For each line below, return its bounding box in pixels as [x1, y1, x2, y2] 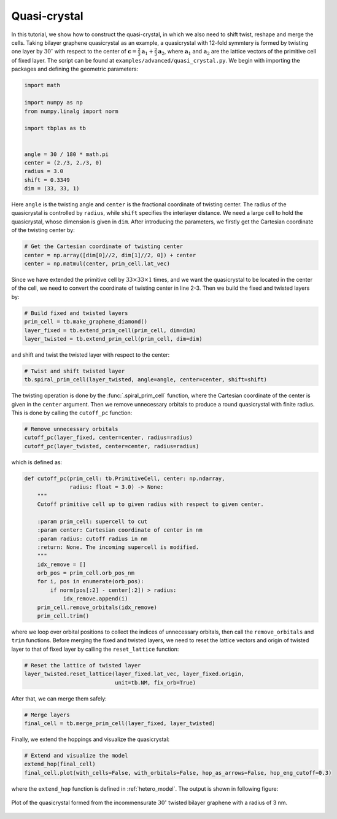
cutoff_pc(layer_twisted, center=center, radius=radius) [24, 443, 199, 449]
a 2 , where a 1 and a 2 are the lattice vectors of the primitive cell [158, 48, 316, 56]
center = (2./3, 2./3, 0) [24, 159, 103, 166]
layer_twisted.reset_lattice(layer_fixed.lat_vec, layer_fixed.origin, [24, 670, 245, 678]
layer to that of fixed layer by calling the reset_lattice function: [11, 645, 179, 653]
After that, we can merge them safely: [11, 694, 107, 702]
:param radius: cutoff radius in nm [37, 535, 147, 542]
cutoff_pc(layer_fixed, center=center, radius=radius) [24, 434, 193, 441]
